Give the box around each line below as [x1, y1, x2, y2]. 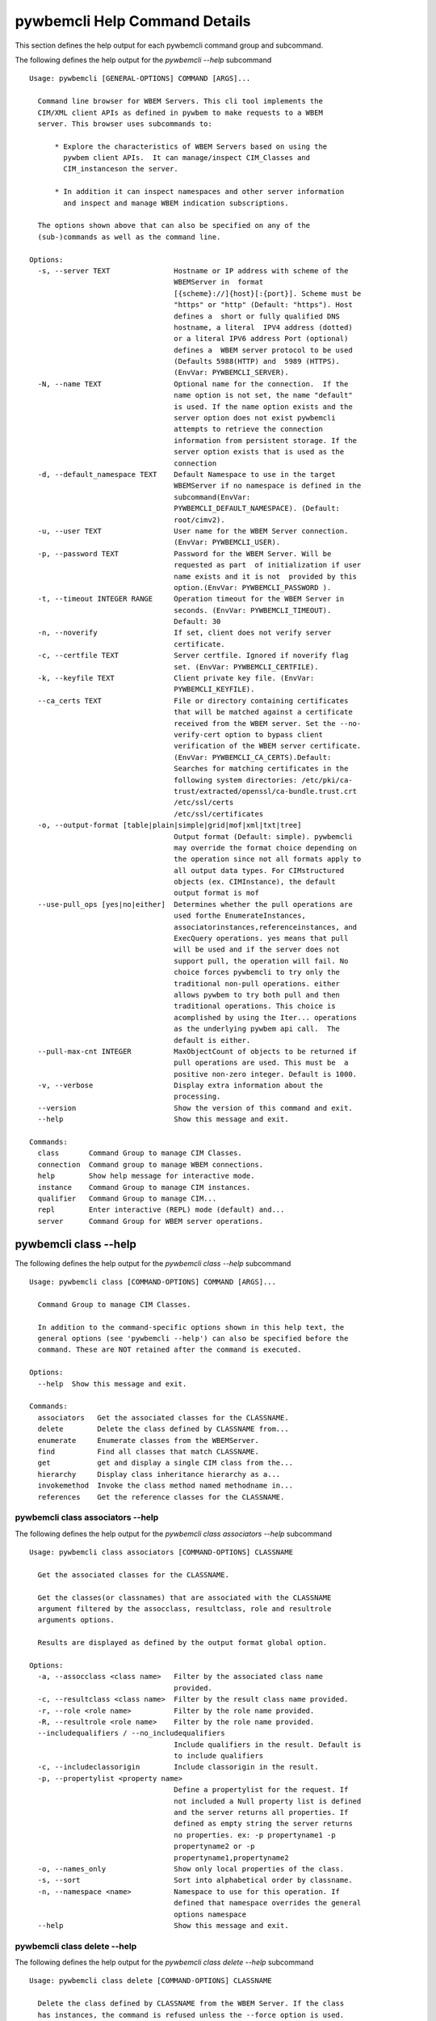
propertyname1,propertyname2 [174, 1853, 290, 1863]
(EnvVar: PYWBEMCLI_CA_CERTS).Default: [174, 753, 332, 762]
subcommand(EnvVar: [174, 492, 251, 501]
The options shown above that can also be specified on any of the [37, 221, 311, 230]
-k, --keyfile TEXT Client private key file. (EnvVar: [37, 673, 315, 683]
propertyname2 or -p [174, 1842, 255, 1851]
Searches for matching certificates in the [174, 764, 349, 774]
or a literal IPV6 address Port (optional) [174, 334, 349, 344]
